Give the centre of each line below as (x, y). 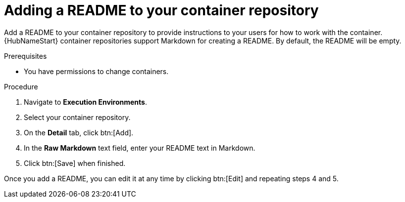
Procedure (21, 86)
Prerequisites (25, 56)
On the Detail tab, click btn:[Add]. (79, 132)
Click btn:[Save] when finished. (75, 163)
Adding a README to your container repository (161, 10)
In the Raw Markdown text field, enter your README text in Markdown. (140, 148)
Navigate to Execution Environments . (85, 102)
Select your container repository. (77, 117)
